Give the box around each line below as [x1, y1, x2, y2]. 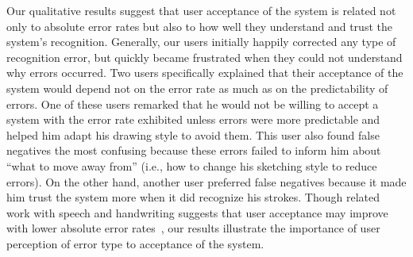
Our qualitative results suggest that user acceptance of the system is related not [6, 2, 396, 18]
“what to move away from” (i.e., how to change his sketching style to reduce [6, 157, 377, 174]
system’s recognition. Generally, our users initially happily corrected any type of [6, 33, 396, 50]
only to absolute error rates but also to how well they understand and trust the [6, 17, 392, 34]
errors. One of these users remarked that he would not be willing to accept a [6, 95, 379, 112]
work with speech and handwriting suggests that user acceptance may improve [6, 204, 388, 221]
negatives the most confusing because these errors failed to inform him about [6, 142, 381, 159]
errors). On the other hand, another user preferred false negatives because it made [6, 173, 407, 190]
